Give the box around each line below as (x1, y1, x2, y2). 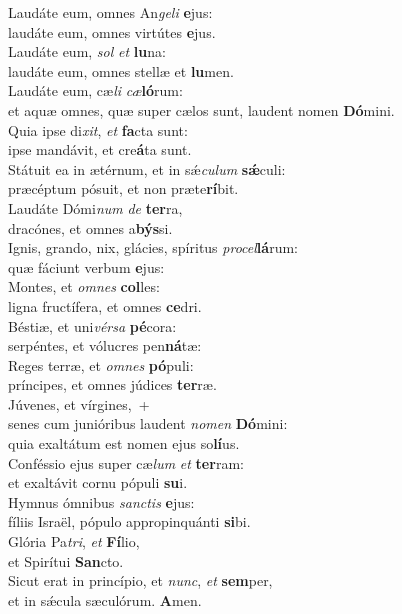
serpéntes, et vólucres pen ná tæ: (8, 335, 202, 356)
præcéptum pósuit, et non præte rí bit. (8, 178, 239, 199)
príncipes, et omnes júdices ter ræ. (8, 374, 217, 395)
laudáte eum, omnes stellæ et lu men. (8, 60, 234, 81)
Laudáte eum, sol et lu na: (8, 41, 166, 62)
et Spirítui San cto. (8, 550, 124, 571)
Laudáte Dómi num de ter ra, (8, 197, 183, 218)
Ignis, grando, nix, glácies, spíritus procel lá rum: (8, 237, 298, 258)
